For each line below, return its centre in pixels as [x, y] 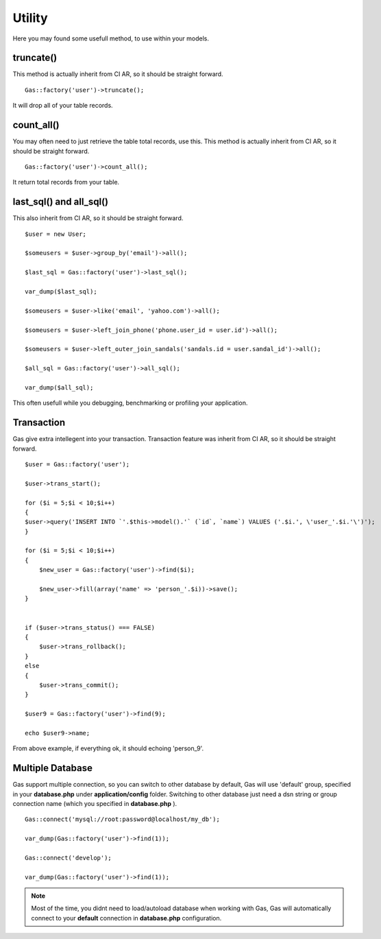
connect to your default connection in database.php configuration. [126, 918]
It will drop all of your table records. [63, 106]
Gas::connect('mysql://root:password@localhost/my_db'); [123, 819]
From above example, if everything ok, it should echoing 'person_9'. [108, 748]
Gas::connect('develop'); [69, 858]
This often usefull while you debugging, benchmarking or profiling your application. [130, 403]
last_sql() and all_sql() [61, 202]
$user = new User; [56, 234]
